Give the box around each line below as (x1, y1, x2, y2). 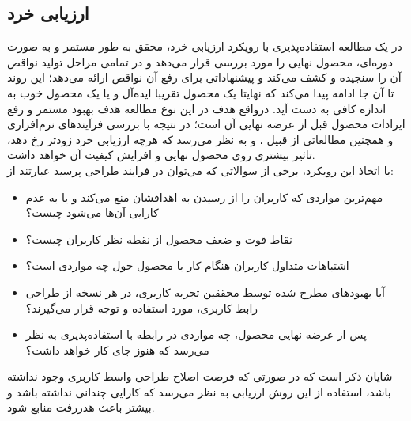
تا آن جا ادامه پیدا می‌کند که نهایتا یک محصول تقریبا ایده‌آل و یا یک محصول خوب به (7, 84, 394, 101)
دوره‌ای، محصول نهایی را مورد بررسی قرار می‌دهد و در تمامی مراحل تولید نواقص (7, 53, 394, 70)
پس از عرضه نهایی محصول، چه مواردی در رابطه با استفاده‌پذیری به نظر (25, 326, 367, 343)
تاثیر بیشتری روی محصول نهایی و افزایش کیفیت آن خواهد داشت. (7, 146, 315, 163)
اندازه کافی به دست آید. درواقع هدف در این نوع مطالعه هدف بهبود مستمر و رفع (7, 100, 386, 116)
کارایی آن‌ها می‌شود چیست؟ (25, 204, 159, 221)
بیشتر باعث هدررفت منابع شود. (7, 399, 155, 415)
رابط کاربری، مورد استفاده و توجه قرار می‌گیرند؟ (25, 299, 258, 316)
